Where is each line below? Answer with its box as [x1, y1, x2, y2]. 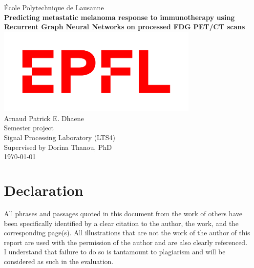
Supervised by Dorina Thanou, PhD [4, 142, 112, 152]
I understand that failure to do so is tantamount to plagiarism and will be [4, 247, 226, 257]
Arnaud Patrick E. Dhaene [4, 113, 84, 123]
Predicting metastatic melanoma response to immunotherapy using [4, 12, 235, 22]
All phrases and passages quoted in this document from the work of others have [4, 208, 242, 218]
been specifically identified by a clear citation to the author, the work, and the [4, 218, 239, 228]
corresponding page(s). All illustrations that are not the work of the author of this [4, 227, 250, 238]
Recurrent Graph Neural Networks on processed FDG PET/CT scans [4, 21, 245, 32]
